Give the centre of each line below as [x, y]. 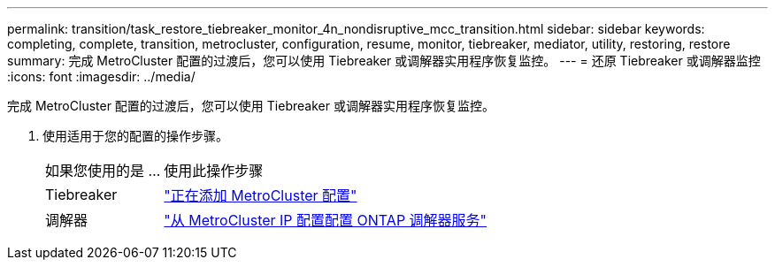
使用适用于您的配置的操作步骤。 [135, 136]
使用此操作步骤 [214, 171]
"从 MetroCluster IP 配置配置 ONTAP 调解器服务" [326, 220]
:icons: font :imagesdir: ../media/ [101, 76]
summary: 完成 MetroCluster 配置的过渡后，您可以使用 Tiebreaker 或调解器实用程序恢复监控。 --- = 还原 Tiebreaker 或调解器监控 [384, 61]
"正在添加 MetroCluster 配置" [261, 195]
